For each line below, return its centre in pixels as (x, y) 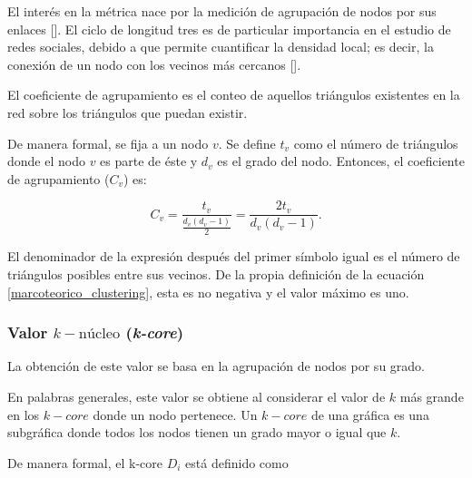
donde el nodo (46, 161)
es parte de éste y (149, 161)
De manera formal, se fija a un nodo (108, 143)
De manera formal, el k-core (85, 462)
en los (24, 414)
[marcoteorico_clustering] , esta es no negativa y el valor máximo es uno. (208, 292)
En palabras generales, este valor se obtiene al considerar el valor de (197, 396)
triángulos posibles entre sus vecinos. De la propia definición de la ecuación (216, 273)
